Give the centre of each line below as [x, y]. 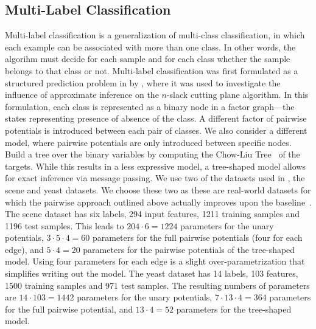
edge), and [24, 249]
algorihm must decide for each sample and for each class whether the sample [148, 59]
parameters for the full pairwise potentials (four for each [197, 237]
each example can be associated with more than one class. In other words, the [150, 47]
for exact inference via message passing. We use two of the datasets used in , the [155, 178]
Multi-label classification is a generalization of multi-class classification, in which [155, 35]
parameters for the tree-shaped [234, 309]
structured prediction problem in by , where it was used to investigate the [143, 82]
